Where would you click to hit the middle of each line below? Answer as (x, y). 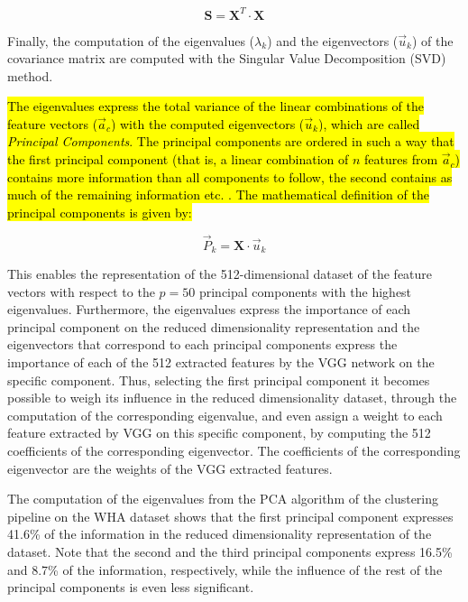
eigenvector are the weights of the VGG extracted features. (170, 468)
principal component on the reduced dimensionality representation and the (214, 326)
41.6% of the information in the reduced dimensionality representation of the (220, 534)
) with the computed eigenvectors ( (207, 123)
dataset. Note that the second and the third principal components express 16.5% (230, 552)
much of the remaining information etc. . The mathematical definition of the (218, 194)
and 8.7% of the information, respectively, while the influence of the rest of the (225, 569)
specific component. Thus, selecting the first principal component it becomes (219, 380)
